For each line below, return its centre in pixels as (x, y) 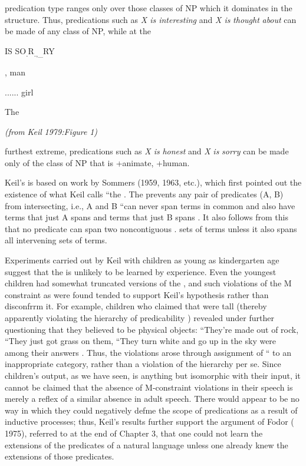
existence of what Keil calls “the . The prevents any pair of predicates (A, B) (144, 194)
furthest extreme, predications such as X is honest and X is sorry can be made (147, 151)
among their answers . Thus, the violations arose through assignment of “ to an (148, 352)
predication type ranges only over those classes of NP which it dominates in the (149, 8)
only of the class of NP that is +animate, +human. (97, 162)
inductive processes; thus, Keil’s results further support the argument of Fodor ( (149, 422)
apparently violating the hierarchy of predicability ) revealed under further (139, 318)
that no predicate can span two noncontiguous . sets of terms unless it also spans (151, 228)
